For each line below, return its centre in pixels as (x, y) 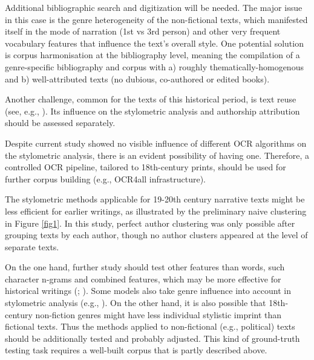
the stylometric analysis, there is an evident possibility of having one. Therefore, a (157, 155)
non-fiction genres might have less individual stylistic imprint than (159, 314)
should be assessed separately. (60, 123)
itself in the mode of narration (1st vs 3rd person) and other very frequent (143, 31)
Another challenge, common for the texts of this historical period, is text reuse (151, 99)
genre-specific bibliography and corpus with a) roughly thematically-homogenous (154, 66)
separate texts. (32, 246)
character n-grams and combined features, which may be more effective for (143, 278)
